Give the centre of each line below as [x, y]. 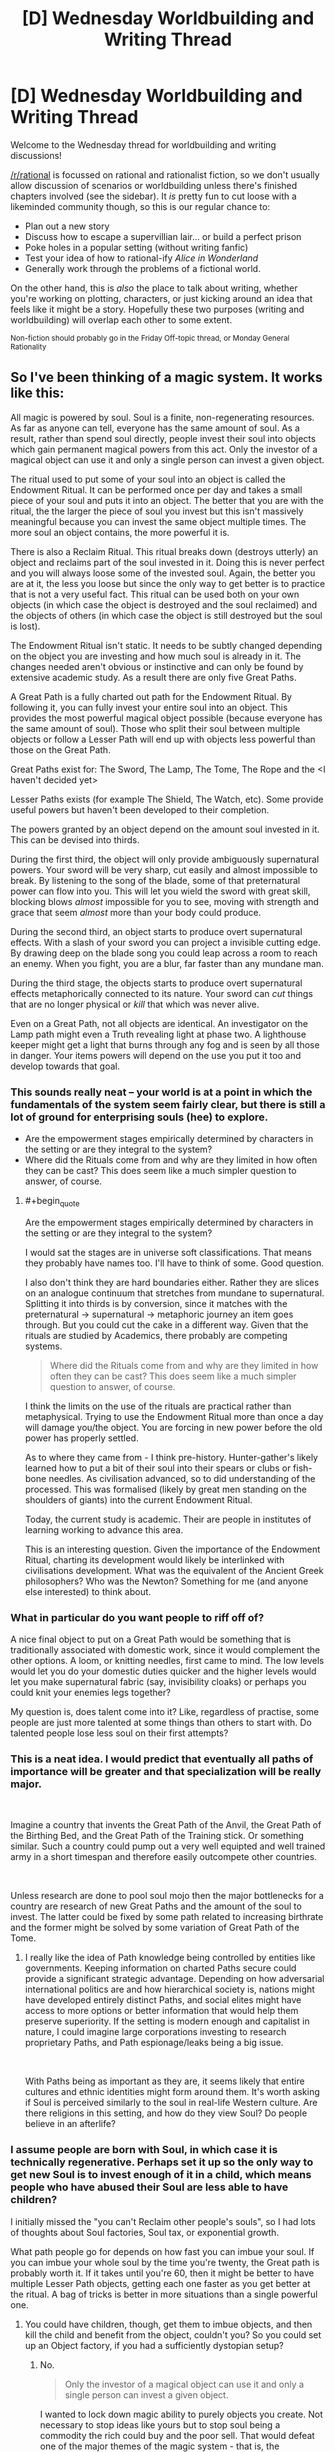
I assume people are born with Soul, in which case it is [144, 2150]
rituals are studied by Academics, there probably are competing [156, 1335]
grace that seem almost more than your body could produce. [136, 912]
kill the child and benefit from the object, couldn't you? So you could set [173, 2334]
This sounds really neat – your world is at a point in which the [161, 1092]
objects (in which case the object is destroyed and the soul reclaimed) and [164, 604]
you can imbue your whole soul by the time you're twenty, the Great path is [165, 2262]
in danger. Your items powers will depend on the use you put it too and [156, 1055]
